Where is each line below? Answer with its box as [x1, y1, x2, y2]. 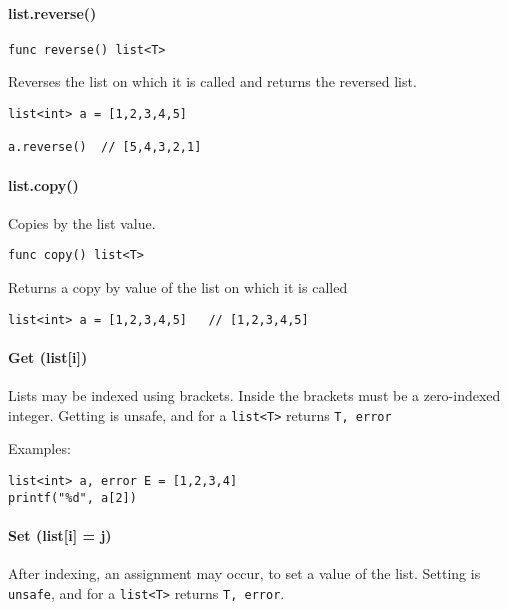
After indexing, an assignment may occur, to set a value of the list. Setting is [8, 563, 481, 584]
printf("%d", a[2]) [8, 490, 137, 505]
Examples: [8, 438, 71, 459]
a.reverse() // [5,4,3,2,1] [8, 140, 202, 155]
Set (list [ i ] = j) [8, 524, 112, 545]
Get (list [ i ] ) [8, 346, 88, 367]
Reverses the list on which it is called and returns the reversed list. [8, 71, 417, 92]
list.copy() [8, 174, 79, 195]
